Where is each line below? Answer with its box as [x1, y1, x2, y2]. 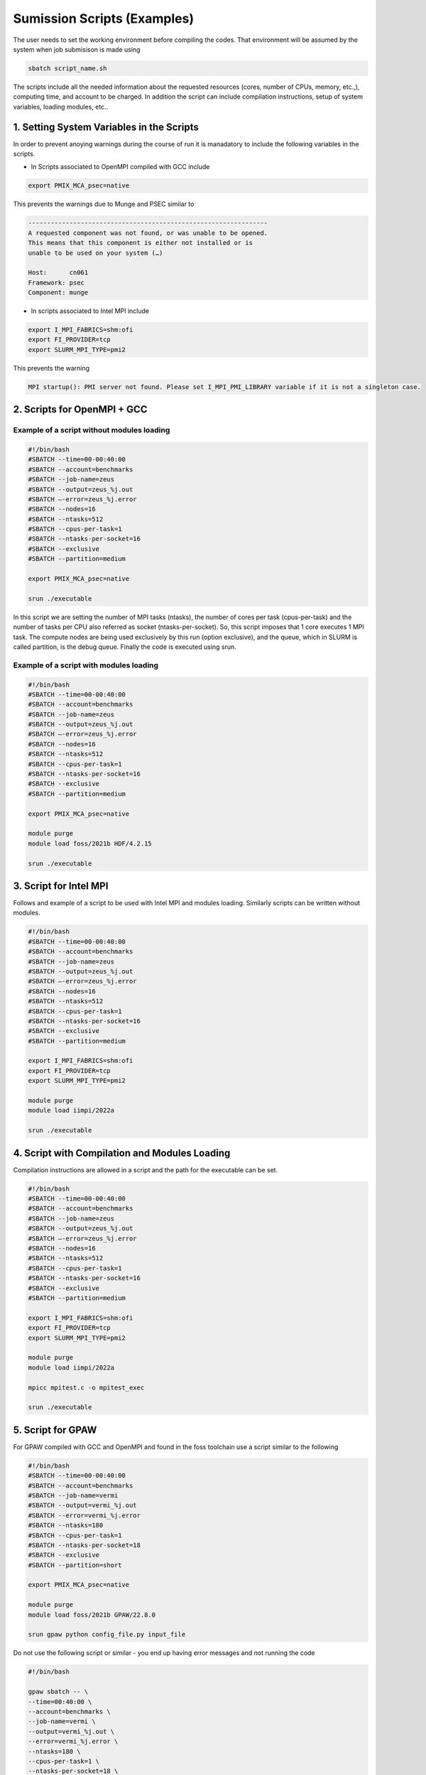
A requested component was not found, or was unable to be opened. [28, 229, 268, 237]
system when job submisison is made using [13, 45, 141, 53]
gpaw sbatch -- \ [28, 1688, 89, 1696]
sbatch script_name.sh [28, 64, 107, 72]
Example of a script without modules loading [13, 425, 170, 435]
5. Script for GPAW [13, 1424, 97, 1436]
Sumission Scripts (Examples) [13, 11, 195, 26]
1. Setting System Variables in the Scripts [13, 121, 199, 133]
